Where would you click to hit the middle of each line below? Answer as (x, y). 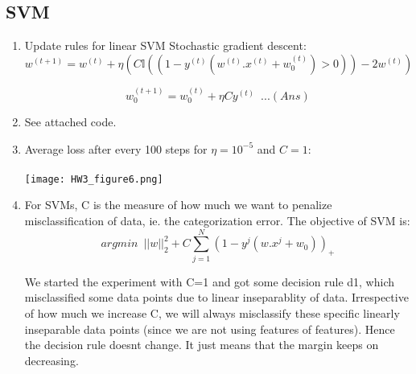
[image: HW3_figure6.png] (94, 179)
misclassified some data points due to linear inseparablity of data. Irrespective (216, 297)
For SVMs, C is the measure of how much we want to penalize (178, 205)
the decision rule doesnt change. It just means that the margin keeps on (202, 345)
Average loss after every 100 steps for (116, 148)
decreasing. (51, 360)
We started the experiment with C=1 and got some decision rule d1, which (210, 281)
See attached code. (70, 122)
